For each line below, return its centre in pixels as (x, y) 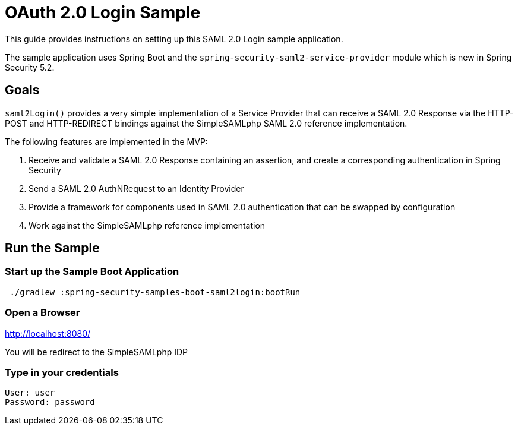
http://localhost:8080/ (48, 333)
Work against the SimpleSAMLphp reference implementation (147, 225)
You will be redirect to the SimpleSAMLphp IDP (97, 352)
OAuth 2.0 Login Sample (103, 12)
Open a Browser (42, 313)
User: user (30, 393)
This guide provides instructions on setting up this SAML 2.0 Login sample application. (174, 39)
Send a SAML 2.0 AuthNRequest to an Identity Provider (136, 188)
